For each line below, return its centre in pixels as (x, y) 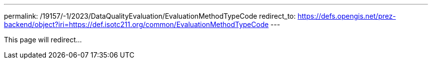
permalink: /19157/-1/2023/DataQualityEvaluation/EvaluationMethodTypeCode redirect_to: (150, 16)
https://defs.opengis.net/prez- (347, 16)
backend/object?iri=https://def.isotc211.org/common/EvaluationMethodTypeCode (136, 24)
